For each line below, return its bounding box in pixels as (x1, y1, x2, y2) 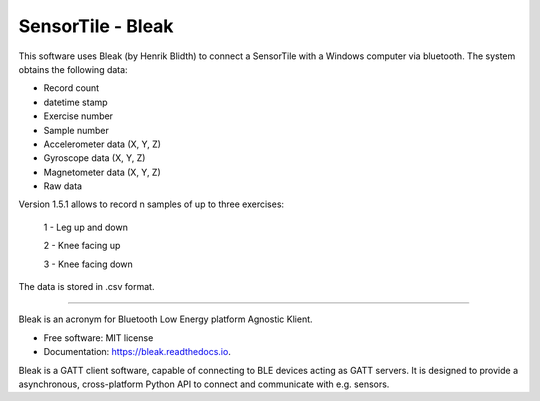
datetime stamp (43, 96, 109, 108)
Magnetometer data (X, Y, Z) (43, 166, 162, 178)
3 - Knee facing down (43, 258, 134, 270)
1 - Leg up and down (43, 221, 129, 233)
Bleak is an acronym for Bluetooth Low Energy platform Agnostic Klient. (18, 313, 314, 325)
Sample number (43, 124, 109, 136)
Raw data (43, 180, 83, 192)
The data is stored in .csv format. (18, 281, 155, 293)
